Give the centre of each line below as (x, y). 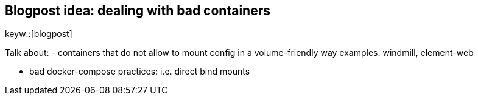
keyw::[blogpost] (39, 34)
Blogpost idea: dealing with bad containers (138, 11)
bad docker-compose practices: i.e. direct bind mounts (140, 72)
